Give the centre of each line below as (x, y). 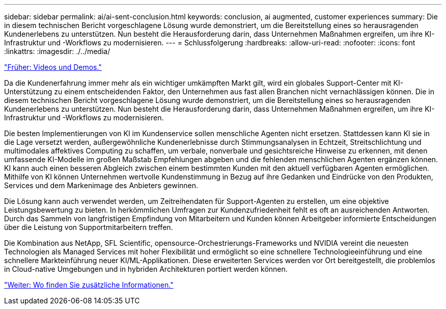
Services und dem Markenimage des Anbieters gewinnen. (101, 185)
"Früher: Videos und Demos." (53, 67)
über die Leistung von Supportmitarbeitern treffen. (89, 227)
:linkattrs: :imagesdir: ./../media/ (57, 51)
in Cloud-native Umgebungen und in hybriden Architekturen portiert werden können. (146, 269)
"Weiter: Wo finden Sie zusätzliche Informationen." (89, 285)
